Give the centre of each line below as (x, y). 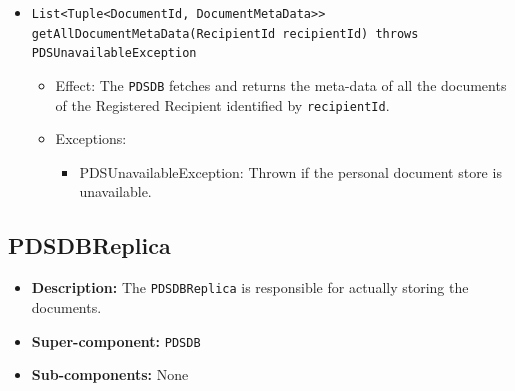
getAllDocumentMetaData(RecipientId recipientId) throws (225, 33)
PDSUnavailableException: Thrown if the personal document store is (290, 171)
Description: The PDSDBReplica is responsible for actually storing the (250, 287)
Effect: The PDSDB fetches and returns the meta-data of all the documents (281, 84)
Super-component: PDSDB (116, 340)
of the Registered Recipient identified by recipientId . (222, 104)
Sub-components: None (110, 374)
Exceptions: (91, 138)
